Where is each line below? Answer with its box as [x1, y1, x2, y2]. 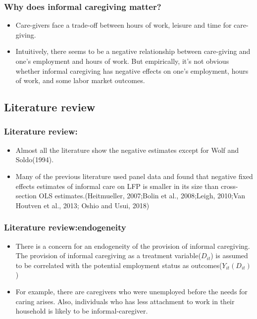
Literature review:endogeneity [4, 221, 126, 233]
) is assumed [210, 250, 248, 261]
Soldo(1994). [15, 154, 54, 165]
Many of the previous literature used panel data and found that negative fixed [15, 171, 253, 181]
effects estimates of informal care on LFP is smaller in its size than [15, 181, 219, 191]
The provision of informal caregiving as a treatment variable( [15, 250, 201, 261]
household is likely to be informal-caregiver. [15, 306, 148, 316]
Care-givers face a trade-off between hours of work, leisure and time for [15, 20, 232, 30]
